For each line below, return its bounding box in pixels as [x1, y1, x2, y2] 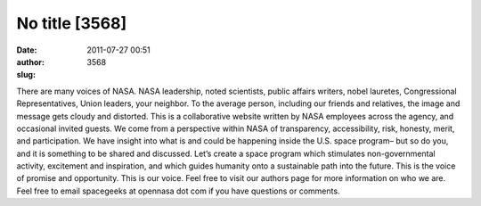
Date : [16, 45, 37, 55]
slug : [16, 70, 36, 80]
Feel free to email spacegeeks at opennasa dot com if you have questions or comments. [16, 185, 340, 196]
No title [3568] [16, 13, 127, 33]
